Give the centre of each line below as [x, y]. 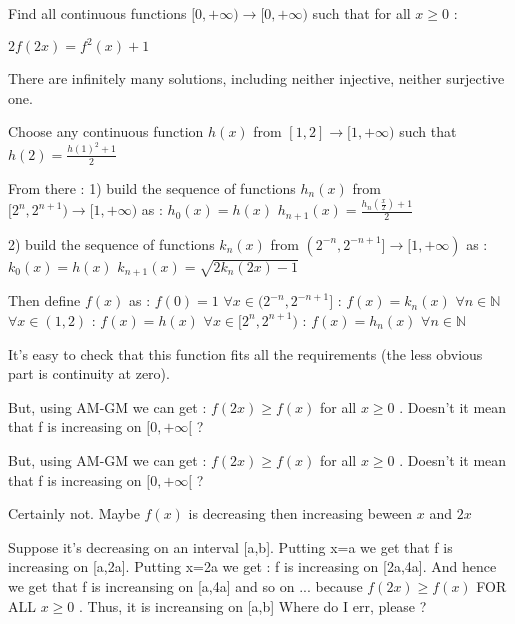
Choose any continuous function [106, 131]
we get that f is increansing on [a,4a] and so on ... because [185, 585]
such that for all [361, 13]
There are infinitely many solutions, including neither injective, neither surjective [256, 78]
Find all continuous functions [97, 13]
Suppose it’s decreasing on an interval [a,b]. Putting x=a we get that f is [230, 546]
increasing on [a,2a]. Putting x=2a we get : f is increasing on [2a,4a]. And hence [252, 566]
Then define [44, 300]
